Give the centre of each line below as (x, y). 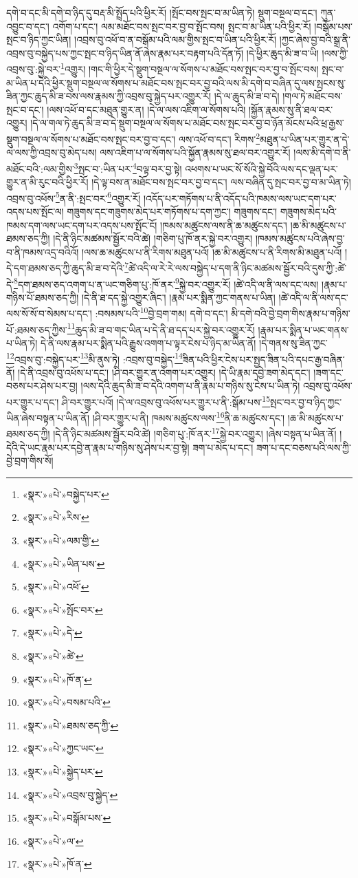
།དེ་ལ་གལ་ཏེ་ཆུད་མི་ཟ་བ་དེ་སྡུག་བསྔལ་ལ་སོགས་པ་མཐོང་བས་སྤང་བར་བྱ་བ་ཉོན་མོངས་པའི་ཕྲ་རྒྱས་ (187, 123)
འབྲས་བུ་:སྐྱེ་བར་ (34, 69)
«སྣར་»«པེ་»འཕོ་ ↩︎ (56, 587)
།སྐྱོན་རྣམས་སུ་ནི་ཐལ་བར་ (291, 109)
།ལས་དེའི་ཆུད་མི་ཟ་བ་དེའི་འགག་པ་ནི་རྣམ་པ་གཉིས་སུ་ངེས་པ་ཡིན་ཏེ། (190, 386)
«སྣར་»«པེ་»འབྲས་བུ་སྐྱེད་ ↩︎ (70, 794)
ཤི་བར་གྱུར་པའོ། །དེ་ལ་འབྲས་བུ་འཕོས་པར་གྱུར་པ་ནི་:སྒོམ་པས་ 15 (166, 400)
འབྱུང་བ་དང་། (28, 26)
